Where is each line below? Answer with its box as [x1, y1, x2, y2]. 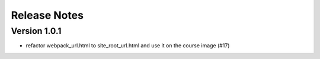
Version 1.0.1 [11, 26, 62, 36]
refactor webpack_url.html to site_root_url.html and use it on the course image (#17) [25, 42, 230, 49]
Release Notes [11, 9, 84, 22]
